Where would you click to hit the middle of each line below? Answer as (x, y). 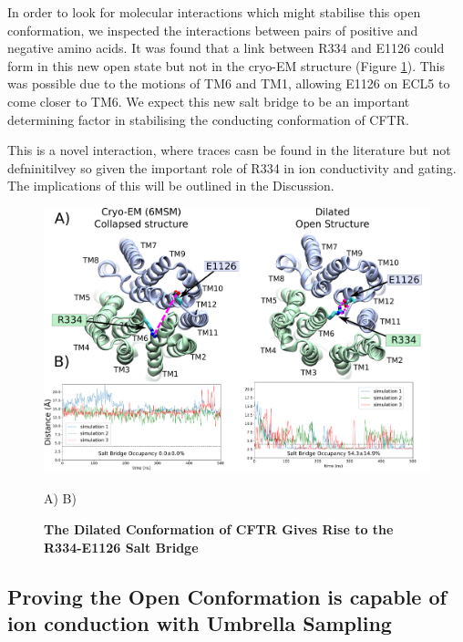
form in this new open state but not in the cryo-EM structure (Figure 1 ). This (226, 65)
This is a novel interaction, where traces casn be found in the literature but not (229, 150)
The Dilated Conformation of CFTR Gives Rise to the (219, 529)
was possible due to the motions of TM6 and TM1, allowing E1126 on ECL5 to (229, 83)
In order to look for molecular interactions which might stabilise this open (214, 12)
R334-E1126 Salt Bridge (121, 547)
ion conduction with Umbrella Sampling (200, 623)
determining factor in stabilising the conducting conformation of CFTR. (208, 119)
